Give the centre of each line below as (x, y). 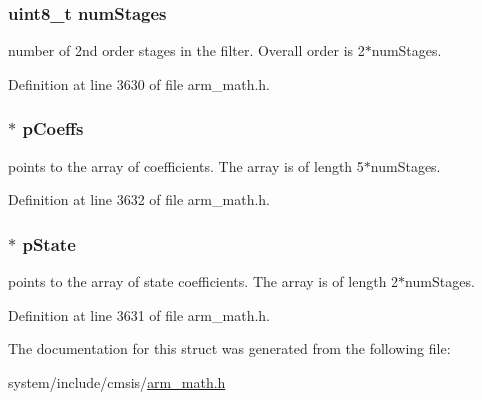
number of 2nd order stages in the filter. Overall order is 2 (186, 50)
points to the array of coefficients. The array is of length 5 (186, 165)
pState (49, 243)
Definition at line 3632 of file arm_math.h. (139, 199)
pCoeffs (53, 128)
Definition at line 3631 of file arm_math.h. (139, 314)
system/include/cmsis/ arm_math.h (117, 381)
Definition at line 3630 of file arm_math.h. (139, 83)
